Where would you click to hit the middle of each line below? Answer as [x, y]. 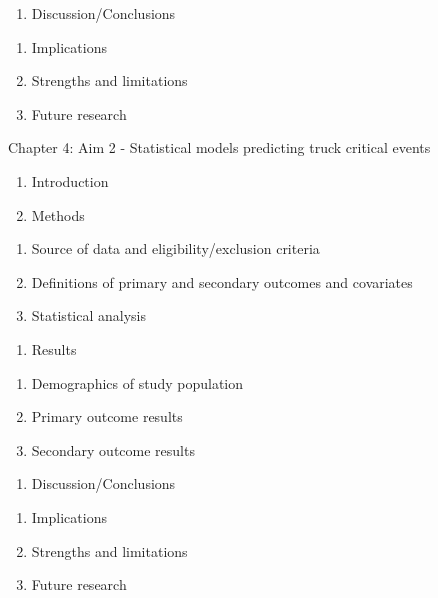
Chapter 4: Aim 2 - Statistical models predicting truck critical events [219, 147]
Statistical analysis [88, 315]
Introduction [70, 180]
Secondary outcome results [113, 449]
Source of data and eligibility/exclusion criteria [175, 248]
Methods [58, 214]
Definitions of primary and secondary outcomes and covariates [222, 281]
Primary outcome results [107, 416]
